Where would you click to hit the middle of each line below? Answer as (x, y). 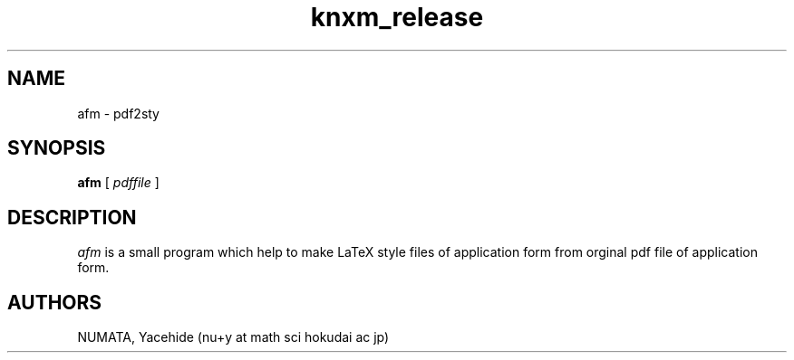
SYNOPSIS (57, 148)
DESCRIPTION (72, 217)
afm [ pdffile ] (118, 183)
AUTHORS (55, 302)
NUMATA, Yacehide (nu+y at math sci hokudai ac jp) (233, 337)
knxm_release (397, 17)
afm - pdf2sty (118, 113)
